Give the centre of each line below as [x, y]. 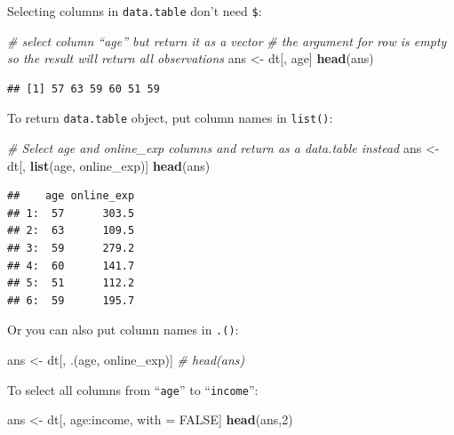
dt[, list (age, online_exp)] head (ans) [109, 165]
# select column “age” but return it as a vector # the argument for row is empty [227, 40]
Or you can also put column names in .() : [123, 330]
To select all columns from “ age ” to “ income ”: [133, 389]
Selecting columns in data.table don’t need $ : [135, 11]
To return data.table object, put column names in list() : [170, 118]
